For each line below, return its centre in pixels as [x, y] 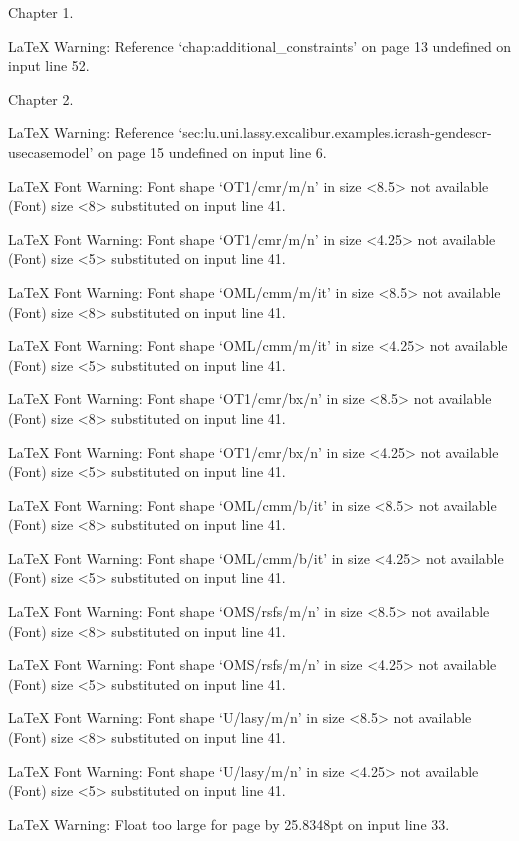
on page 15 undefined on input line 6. [212, 151]
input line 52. [49, 65]
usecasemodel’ [51, 151]
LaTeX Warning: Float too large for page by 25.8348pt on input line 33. [229, 823]
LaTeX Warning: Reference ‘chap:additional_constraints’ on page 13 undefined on [260, 45]
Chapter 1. [41, 12]
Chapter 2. [41, 98]
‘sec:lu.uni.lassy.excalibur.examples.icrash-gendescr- [335, 132]
